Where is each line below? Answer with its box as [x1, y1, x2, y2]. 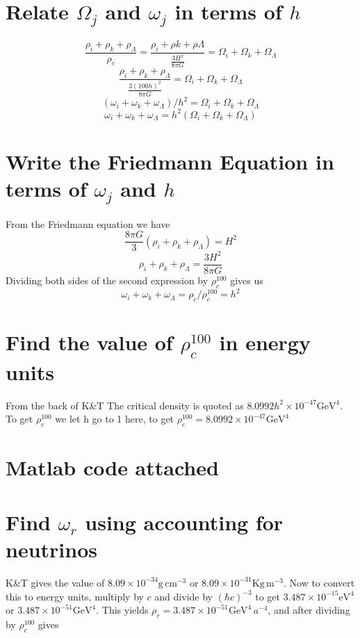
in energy [219, 328, 311, 357]
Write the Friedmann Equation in [6, 147, 334, 175]
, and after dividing [268, 603, 350, 617]
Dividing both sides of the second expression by [6, 273, 208, 288]
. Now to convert [283, 575, 355, 589]
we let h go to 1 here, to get [55, 411, 174, 426]
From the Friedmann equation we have [6, 216, 170, 231]
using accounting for [85, 507, 284, 536]
